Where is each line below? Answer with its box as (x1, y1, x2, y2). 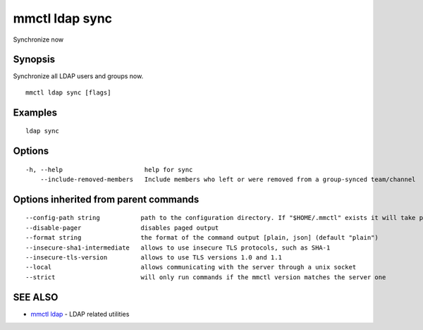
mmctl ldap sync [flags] (25, 88, 111, 97)
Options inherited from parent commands (13, 193, 200, 205)
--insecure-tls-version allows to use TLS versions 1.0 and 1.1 (25, 254, 282, 262)
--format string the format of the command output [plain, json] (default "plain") (25, 233, 379, 242)
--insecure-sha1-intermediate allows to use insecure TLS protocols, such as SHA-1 (25, 243, 331, 252)
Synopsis (13, 54, 56, 66)
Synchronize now (13, 35, 63, 44)
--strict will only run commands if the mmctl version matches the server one (25, 273, 386, 281)
